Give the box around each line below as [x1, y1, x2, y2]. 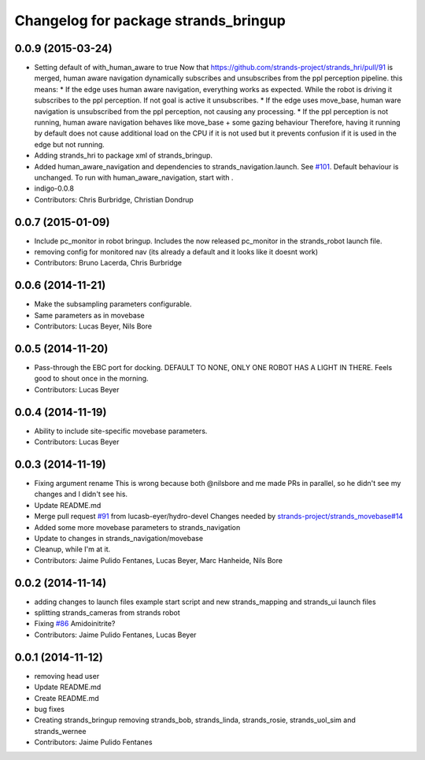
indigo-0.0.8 [34, 184, 75, 193]
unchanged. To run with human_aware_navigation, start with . [34, 172, 234, 182]
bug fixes [34, 704, 65, 714]
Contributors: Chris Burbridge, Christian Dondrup [34, 195, 194, 204]
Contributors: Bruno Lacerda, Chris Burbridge [34, 258, 183, 268]
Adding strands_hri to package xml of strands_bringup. [34, 150, 213, 161]
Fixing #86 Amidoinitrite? [34, 619, 116, 628]
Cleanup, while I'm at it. [34, 544, 111, 554]
